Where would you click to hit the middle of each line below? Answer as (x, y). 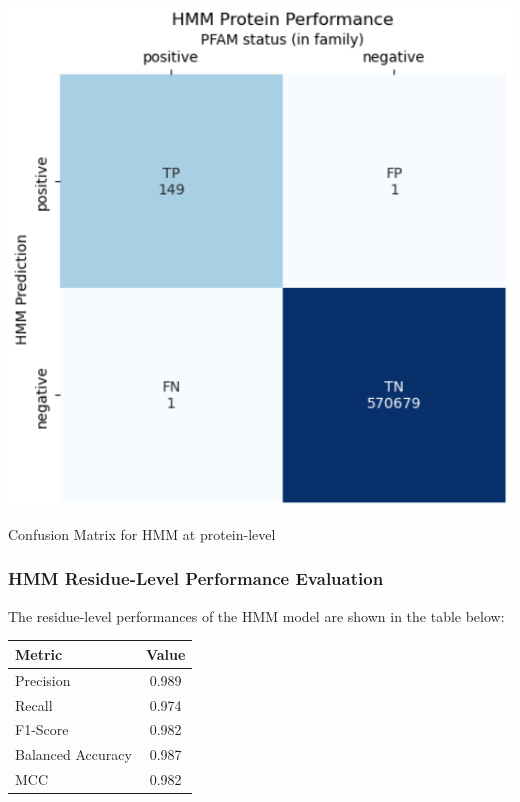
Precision (43, 679)
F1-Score (42, 729)
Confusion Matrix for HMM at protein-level (142, 533)
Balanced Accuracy (73, 754)
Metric (39, 653)
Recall (34, 704)
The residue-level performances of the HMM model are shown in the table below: (256, 615)
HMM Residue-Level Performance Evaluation (196, 578)
